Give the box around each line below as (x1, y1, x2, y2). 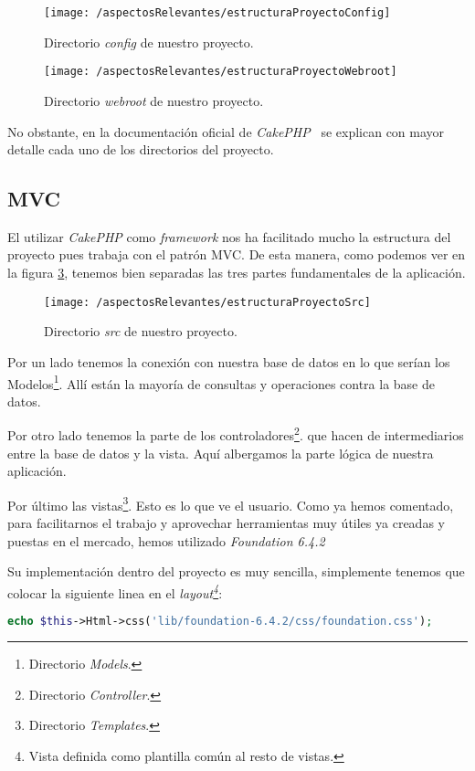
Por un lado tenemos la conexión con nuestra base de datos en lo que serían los (7, 352, 450, 371)
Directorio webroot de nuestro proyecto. (44, 90, 264, 110)
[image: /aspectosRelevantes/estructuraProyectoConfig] (44, 6, 391, 19)
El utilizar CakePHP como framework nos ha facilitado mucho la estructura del (7, 227, 451, 246)
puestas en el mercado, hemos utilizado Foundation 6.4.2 (7, 531, 325, 550)
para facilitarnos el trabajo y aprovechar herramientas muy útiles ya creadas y (7, 513, 445, 533)
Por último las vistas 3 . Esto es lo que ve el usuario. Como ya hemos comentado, (7, 492, 454, 514)
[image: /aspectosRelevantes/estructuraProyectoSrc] (44, 295, 371, 309)
